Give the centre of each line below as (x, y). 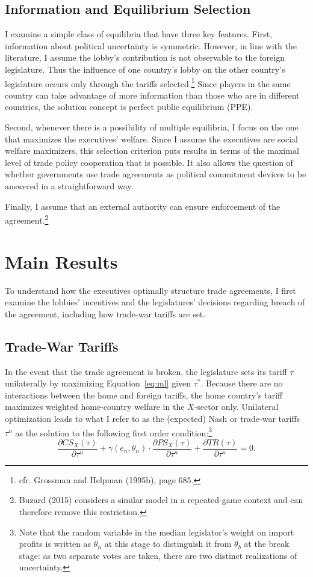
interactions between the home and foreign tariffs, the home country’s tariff (144, 395)
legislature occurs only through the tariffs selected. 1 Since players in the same (148, 82)
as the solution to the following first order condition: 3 (114, 432)
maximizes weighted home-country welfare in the (95, 407)
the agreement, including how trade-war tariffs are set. (105, 313)
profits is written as (55, 544)
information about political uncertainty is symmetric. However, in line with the (151, 45)
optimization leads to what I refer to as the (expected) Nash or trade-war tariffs (153, 418)
